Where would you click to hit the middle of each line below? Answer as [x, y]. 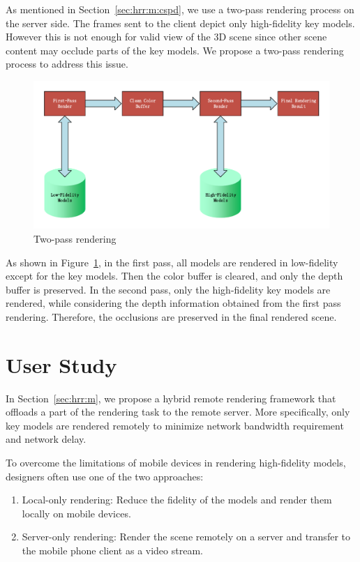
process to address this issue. [67, 64]
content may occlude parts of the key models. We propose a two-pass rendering [175, 50]
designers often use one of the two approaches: [105, 476]
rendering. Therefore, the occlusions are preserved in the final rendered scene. [171, 316]
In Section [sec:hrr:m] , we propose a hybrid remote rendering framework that [171, 398]
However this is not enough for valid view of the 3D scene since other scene [166, 37]
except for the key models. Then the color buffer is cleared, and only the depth [174, 276]
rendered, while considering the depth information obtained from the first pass [173, 303]
